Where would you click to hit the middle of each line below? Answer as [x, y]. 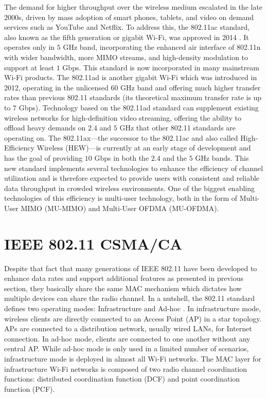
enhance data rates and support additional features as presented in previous [124, 278]
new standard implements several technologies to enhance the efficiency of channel [134, 168]
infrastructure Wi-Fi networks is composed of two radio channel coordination [126, 368]
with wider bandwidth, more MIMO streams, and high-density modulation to [126, 57]
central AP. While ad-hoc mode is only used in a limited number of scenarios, [127, 348]
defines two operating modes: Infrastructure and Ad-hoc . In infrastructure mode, [133, 308]
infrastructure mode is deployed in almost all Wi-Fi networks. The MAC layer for [133, 358]
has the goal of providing [43, 157]
